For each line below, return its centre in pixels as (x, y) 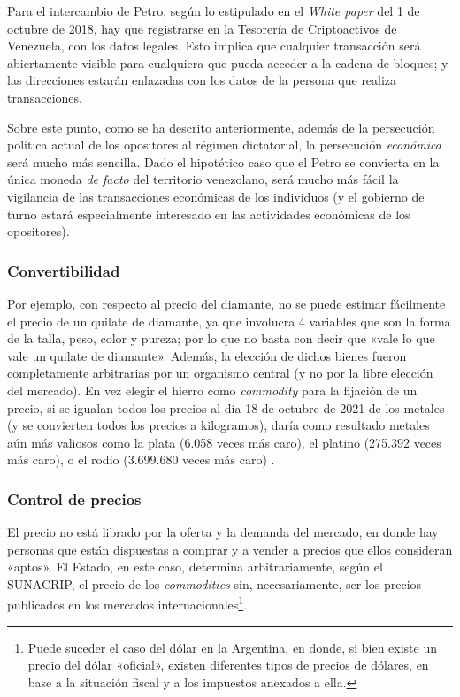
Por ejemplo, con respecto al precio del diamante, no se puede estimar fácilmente (226, 303)
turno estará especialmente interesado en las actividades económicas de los (209, 214)
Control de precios (74, 498)
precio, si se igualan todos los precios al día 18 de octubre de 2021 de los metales (226, 407)
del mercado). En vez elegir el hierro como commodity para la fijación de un (212, 390)
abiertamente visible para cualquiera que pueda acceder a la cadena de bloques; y (228, 62)
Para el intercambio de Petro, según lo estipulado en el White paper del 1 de (214, 11)
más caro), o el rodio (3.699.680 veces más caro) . (141, 460)
